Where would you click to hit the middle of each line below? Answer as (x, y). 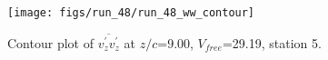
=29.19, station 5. (272, 42)
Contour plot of (50, 42)
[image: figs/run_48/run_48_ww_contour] (131, 13)
